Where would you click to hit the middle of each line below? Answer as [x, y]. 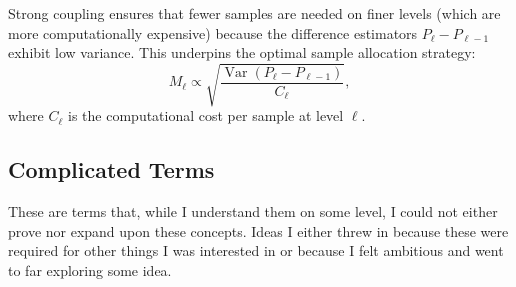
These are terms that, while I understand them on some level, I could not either [253, 211]
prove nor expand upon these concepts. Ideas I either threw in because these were [258, 230]
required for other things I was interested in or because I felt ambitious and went [256, 250]
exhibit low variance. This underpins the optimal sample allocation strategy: [242, 52]
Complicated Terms [111, 169]
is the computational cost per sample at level [206, 115]
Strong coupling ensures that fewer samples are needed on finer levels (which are [254, 13]
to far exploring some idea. [90, 269]
